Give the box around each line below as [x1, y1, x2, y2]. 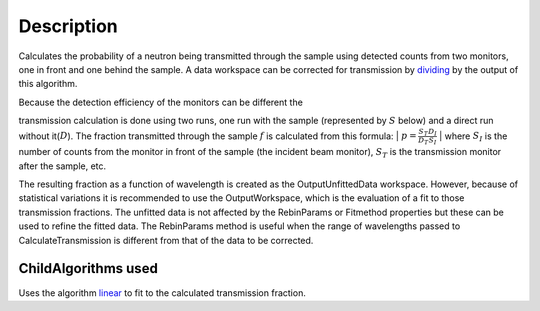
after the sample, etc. [18, 160, 107, 172]
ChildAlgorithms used [18, 260, 159, 277]
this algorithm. [18, 78, 78, 90]
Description [18, 15, 119, 37]
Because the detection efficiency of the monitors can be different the [18, 96, 304, 108]
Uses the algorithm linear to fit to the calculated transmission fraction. [18, 286, 307, 299]
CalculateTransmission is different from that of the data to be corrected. [18, 234, 314, 246]
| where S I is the [438, 130, 508, 144]
